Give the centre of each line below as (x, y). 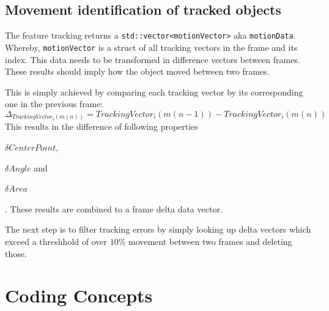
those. (16, 253)
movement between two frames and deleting (210, 241)
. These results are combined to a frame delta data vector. (114, 208)
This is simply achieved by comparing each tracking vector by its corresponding (154, 92)
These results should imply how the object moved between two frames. (137, 71)
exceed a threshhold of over (56, 241)
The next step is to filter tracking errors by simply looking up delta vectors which (158, 229)
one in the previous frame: (54, 104)
